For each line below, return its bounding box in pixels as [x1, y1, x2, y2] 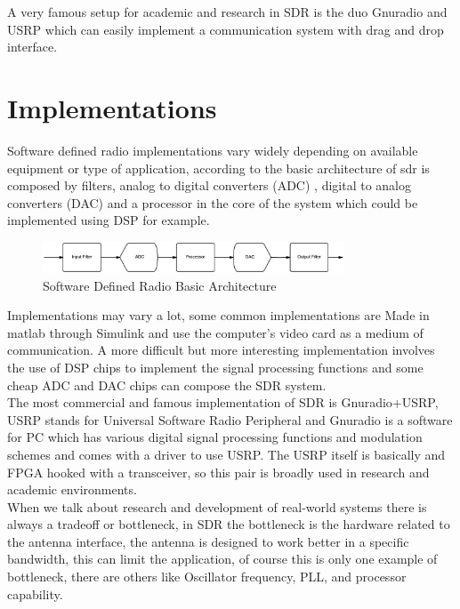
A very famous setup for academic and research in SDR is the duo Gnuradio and [7, 3, 448, 20]
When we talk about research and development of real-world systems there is [7, 497, 427, 516]
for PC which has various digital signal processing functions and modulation [7, 428, 423, 446]
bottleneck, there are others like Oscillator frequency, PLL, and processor [7, 567, 407, 586]
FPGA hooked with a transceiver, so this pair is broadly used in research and [7, 462, 430, 481]
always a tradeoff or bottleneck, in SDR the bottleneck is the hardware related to [7, 515, 450, 533]
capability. [7, 584, 63, 603]
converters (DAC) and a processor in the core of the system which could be [7, 193, 418, 212]
